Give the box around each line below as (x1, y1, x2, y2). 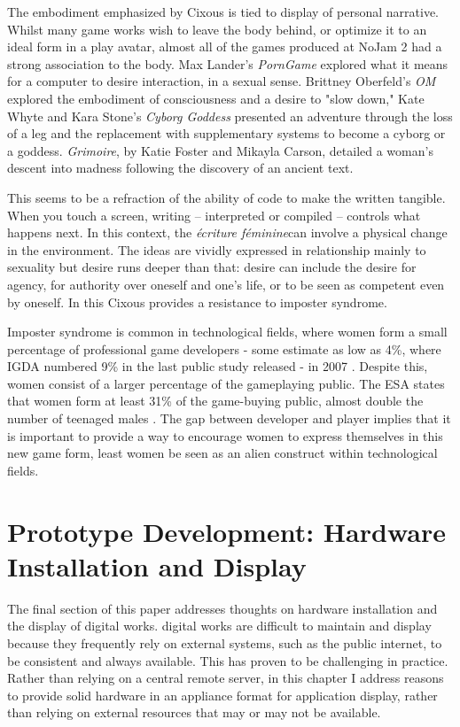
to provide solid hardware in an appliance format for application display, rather (7, 685, 438, 704)
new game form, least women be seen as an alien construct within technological (7, 444, 438, 462)
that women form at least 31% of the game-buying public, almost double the (7, 391, 424, 410)
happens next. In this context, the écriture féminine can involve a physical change (7, 223, 448, 242)
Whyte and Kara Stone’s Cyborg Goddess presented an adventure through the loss (7, 106, 453, 125)
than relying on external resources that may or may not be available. (7, 703, 381, 722)
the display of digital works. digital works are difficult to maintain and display (7, 616, 432, 635)
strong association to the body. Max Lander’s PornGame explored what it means (7, 54, 448, 73)
